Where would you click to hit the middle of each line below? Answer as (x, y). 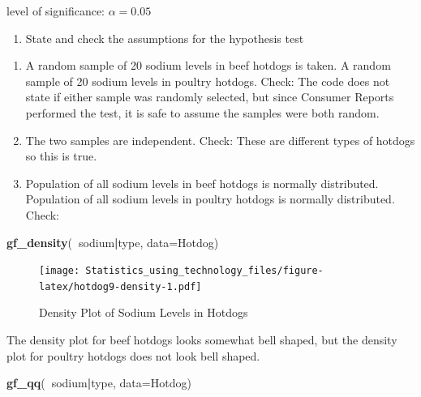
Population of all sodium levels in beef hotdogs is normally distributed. (202, 183)
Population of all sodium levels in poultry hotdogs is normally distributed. (210, 199)
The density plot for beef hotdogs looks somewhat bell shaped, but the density (202, 340)
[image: (60, 271)
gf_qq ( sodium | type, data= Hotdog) (99, 383)
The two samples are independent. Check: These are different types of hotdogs (220, 140)
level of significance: (56, 11)
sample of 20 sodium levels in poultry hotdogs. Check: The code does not (208, 81)
